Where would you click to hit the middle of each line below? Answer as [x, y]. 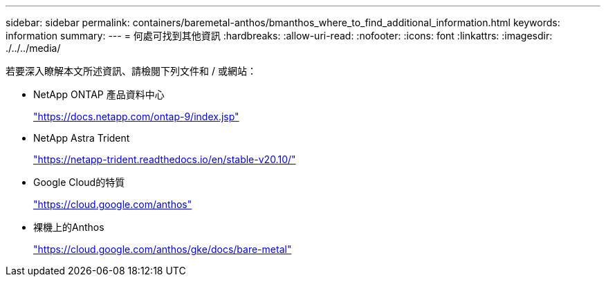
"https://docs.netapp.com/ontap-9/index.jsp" [136, 116]
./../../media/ [33, 48]
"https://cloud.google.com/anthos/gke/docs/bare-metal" [163, 249]
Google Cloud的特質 [79, 182]
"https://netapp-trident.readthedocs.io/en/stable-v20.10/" [165, 159]
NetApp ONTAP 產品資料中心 [99, 94]
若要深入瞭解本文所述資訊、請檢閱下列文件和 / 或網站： [131, 71]
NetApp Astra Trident [82, 138]
